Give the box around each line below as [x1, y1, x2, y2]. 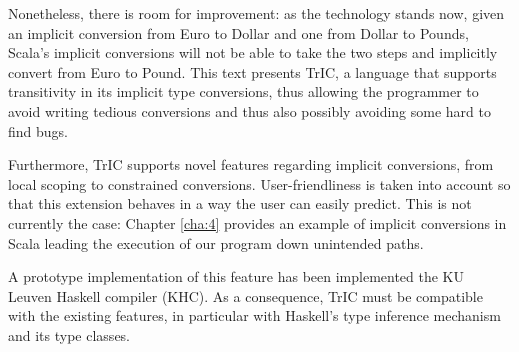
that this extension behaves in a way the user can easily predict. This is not [8, 193, 472, 214]
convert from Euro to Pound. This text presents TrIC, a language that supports [8, 61, 497, 82]
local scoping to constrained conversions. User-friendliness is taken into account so [8, 173, 511, 194]
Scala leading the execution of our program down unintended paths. [8, 232, 424, 253]
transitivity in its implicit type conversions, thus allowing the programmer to [8, 81, 479, 102]
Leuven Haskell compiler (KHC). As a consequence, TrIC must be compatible [8, 285, 483, 306]
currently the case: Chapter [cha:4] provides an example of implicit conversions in [8, 212, 507, 233]
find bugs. [8, 120, 68, 141]
